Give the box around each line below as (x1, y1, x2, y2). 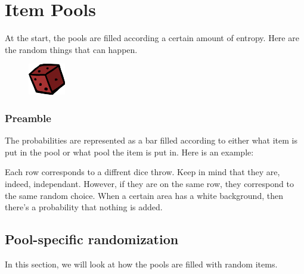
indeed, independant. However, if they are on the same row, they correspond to (5, 177, 294, 189)
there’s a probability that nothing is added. (5, 201, 163, 213)
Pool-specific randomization (5, 230, 179, 248)
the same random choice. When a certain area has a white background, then (5, 189, 283, 201)
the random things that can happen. (5, 43, 138, 55)
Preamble (5, 110, 51, 125)
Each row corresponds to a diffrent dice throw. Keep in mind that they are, (5, 166, 280, 178)
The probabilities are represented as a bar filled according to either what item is (5, 134, 297, 147)
